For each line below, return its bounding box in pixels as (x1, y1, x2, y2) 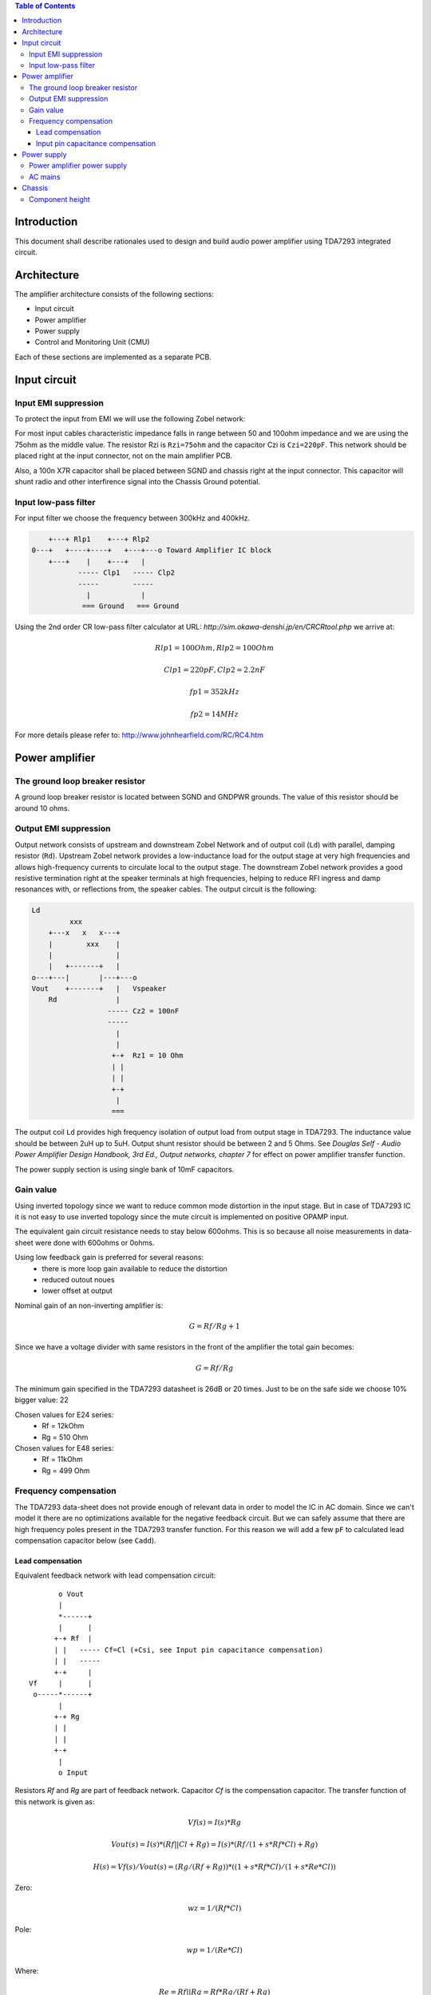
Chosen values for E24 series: (14, 1409, 114, 1420)
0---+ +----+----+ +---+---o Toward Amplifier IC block (31, 546, 272, 555)
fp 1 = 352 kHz (189, 687, 239, 697)
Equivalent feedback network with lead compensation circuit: (14, 1570, 216, 1580)
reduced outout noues (42, 1275, 115, 1285)
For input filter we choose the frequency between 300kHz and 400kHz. (14, 513, 251, 523)
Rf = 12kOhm (42, 1421, 85, 1431)
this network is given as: (14, 1796, 95, 1807)
